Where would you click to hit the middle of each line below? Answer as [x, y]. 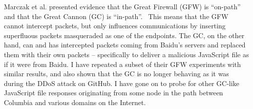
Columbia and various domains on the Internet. [75, 102]
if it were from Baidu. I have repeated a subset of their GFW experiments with [123, 64]
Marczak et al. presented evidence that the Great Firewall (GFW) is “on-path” [122, 6]
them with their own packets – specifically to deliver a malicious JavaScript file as [126, 54]
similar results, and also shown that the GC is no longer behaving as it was [116, 74]
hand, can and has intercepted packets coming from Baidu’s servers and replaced [125, 45]
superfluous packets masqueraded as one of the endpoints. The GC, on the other [124, 35]
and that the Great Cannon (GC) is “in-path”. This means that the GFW [116, 16]
